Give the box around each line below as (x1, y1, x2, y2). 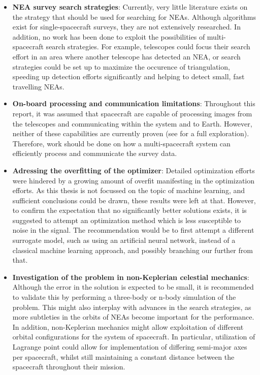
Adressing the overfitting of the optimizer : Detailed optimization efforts (12, 165, 255, 175)
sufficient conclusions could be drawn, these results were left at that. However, (12, 195, 256, 205)
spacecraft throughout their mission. (12, 361, 125, 372)
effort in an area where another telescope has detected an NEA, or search (12, 51, 241, 61)
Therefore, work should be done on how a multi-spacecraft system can (12, 138, 231, 148)
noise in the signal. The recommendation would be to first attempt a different (12, 225, 254, 235)
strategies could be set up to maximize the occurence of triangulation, (12, 61, 230, 72)
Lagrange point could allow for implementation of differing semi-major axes (12, 341, 247, 352)
